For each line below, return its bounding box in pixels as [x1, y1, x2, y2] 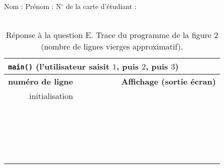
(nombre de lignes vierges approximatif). [41, 40, 183, 52]
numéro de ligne [8, 75, 73, 87]
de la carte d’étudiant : [66, 1, 137, 11]
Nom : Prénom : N [4, 1, 61, 11]
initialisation [29, 90, 73, 102]
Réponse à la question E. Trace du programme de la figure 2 [6, 29, 218, 41]
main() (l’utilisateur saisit [8, 60, 109, 72]
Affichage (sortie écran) [121, 75, 216, 87]
